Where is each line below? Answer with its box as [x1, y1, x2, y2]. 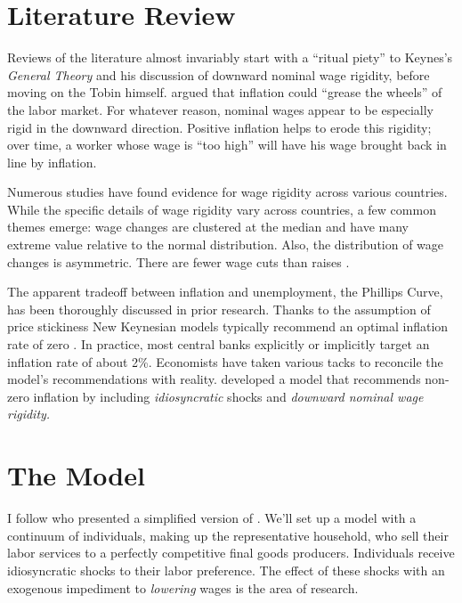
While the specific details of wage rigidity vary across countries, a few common [7, 200, 436, 218]
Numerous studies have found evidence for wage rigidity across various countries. [7, 183, 448, 201]
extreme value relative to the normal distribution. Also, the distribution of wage [7, 235, 444, 254]
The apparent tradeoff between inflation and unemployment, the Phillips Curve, [7, 282, 443, 301]
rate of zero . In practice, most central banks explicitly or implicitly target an [7, 335, 430, 354]
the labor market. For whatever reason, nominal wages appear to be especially [7, 100, 434, 118]
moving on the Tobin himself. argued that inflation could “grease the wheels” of [7, 83, 442, 102]
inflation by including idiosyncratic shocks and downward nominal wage [33, 387, 424, 405]
